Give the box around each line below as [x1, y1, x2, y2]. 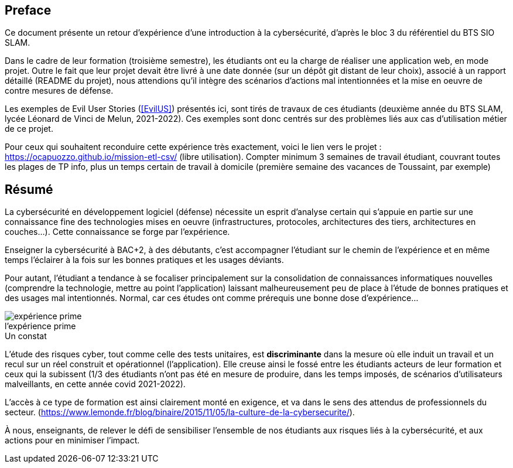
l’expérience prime [5, 321, 76, 332]
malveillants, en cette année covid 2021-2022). [5, 379, 186, 390]
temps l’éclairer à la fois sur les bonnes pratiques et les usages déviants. [5, 255, 284, 265]
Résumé [5, 182, 53, 197]
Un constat [5, 331, 47, 341]
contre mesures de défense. [5, 86, 114, 96]
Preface [5, 3, 52, 18]
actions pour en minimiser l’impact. [5, 435, 140, 446]
